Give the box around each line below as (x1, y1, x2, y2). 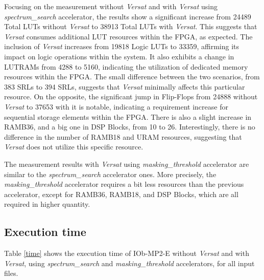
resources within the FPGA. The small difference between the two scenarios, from (4, 71, 260, 82)
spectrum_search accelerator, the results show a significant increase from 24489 (4, 11, 251, 21)
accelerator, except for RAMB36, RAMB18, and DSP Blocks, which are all (4, 188, 238, 199)
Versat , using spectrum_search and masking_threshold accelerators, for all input (4, 257, 255, 268)
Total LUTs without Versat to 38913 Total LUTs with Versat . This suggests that (4, 21, 257, 32)
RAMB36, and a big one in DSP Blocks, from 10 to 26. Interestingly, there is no (4, 121, 255, 132)
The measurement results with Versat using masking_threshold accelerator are (4, 158, 249, 169)
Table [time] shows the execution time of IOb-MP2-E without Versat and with (4, 248, 249, 259)
